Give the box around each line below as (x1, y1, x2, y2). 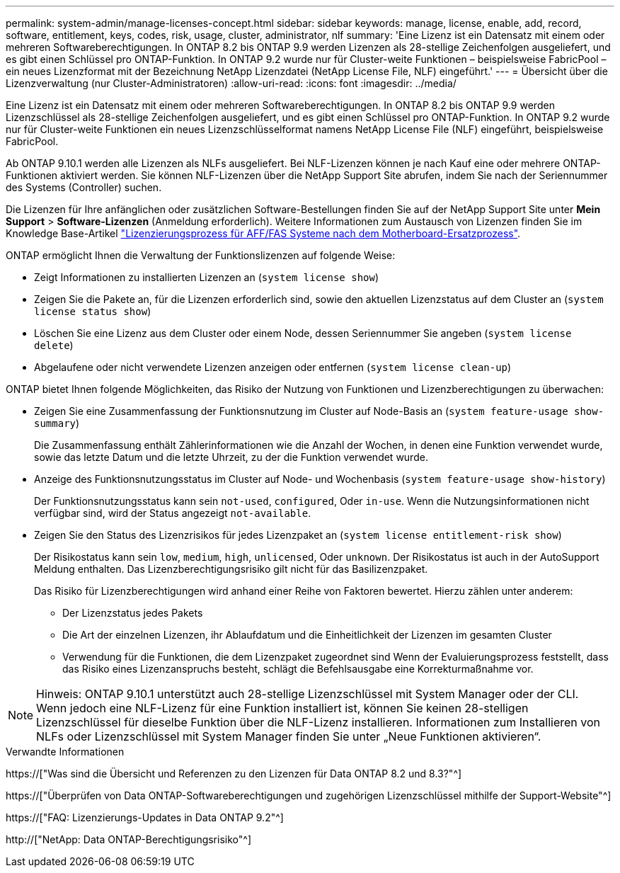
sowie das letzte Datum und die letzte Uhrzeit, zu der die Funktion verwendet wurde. (34, 451, 428, 463)
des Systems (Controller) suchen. (6, 181, 162, 193)
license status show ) (34, 305, 151, 317)
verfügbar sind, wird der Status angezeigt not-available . (34, 507, 311, 519)
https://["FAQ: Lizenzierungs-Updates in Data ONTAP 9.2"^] (6, 811, 284, 823)
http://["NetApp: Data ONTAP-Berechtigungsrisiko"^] (6, 833, 251, 845)
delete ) (34, 339, 74, 351)
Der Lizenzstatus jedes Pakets (62, 607, 203, 619)
